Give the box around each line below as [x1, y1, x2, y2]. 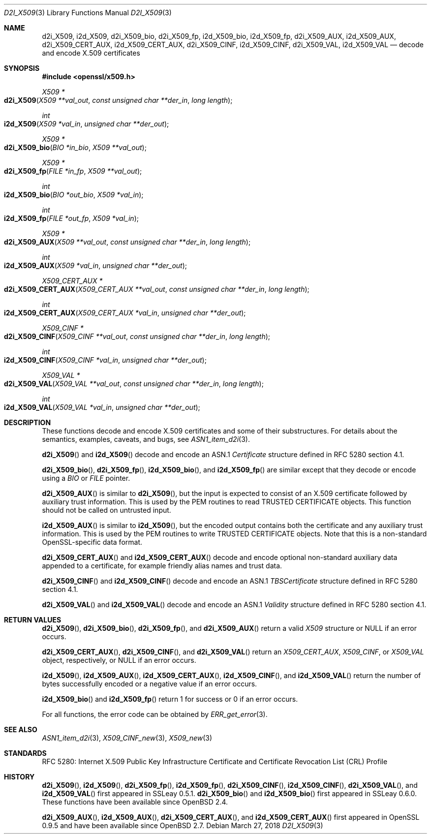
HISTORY [4, 773, 35, 781]
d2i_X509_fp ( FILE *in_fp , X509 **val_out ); [4, 167, 142, 175]
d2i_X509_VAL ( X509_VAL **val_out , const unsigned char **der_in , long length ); [4, 379, 264, 388]
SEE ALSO [4, 725, 37, 734]
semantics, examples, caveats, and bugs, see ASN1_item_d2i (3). [42, 435, 250, 443]
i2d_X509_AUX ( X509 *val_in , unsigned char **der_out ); [4, 261, 187, 270]
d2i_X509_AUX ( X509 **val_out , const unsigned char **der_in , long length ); [4, 238, 251, 246]
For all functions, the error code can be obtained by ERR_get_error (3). [42, 710, 268, 718]
